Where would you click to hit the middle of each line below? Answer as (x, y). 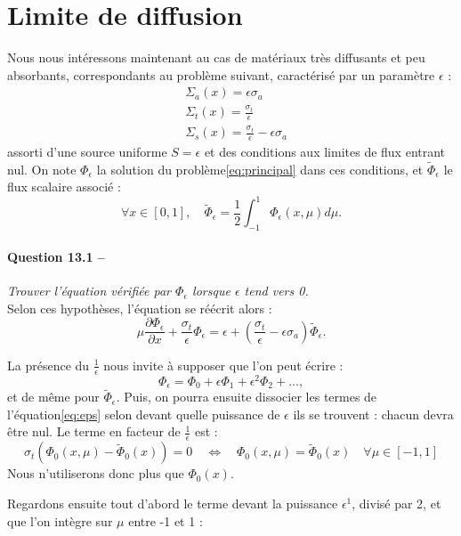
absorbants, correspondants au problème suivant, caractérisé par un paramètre (221, 74)
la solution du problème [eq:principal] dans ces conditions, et (260, 169)
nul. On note (42, 169)
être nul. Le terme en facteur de (94, 431)
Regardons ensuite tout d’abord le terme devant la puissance (173, 503)
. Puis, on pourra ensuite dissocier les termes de (247, 397)
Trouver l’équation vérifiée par (89, 291)
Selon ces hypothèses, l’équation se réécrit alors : (140, 308)
